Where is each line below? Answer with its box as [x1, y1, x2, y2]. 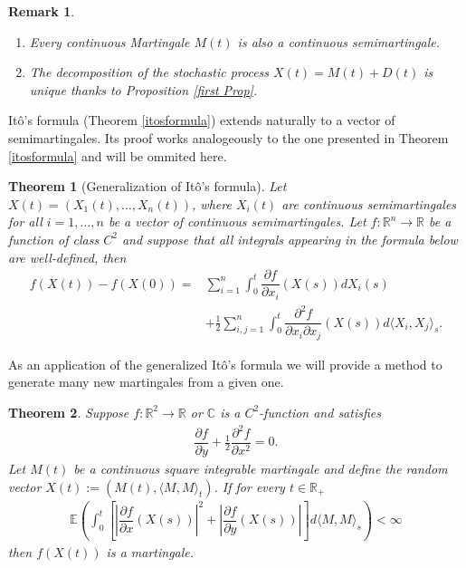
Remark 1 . [8, 2, 75, 20]
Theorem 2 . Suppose [8, 402, 129, 421]
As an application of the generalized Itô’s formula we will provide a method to [8, 354, 442, 373]
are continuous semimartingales [281, 194, 457, 213]
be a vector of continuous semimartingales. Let [108, 212, 366, 231]
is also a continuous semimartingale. [237, 32, 441, 51]
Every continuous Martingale [29, 32, 190, 51]
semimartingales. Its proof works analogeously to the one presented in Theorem [8, 128, 449, 147]
